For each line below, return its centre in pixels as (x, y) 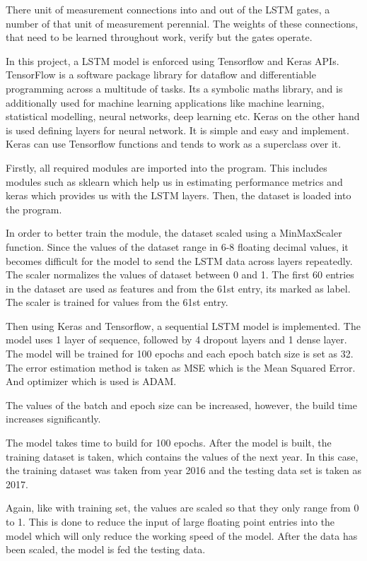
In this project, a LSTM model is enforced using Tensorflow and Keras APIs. (173, 60)
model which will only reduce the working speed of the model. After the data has (182, 535)
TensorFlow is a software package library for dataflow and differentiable (161, 75)
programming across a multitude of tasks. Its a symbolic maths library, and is (174, 88)
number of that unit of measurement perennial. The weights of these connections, (182, 23)
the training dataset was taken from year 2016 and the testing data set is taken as (183, 470)
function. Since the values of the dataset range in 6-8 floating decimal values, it (177, 246)
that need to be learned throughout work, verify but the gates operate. (159, 37)
